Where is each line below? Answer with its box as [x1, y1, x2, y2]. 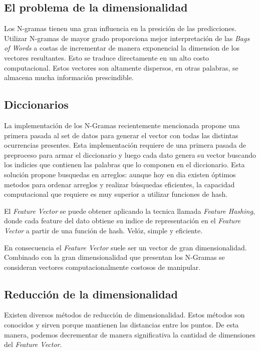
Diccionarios [4, 97, 69, 112]
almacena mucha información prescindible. [4, 72, 134, 83]
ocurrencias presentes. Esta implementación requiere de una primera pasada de [4, 140, 246, 150]
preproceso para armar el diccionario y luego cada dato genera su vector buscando [4, 149, 256, 160]
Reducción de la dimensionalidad [4, 286, 178, 301]
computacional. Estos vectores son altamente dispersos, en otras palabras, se [4, 62, 238, 73]
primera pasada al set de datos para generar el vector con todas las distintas [4, 130, 238, 140]
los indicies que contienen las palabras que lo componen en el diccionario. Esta [4, 159, 245, 170]
